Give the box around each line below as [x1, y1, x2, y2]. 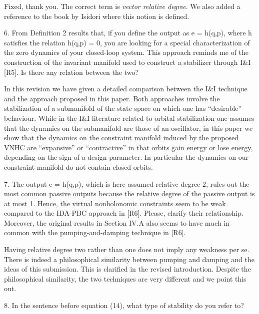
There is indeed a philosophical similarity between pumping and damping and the [4, 254, 254, 264]
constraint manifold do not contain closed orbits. [4, 161, 153, 172]
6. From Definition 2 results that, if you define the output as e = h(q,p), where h [4, 27, 252, 38]
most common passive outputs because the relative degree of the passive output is [4, 188, 255, 199]
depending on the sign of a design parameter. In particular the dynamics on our [4, 152, 248, 162]
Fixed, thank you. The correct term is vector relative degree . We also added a [4, 1, 240, 11]
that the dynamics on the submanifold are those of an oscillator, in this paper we [4, 122, 253, 133]
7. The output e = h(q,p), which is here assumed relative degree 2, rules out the [4, 178, 249, 189]
